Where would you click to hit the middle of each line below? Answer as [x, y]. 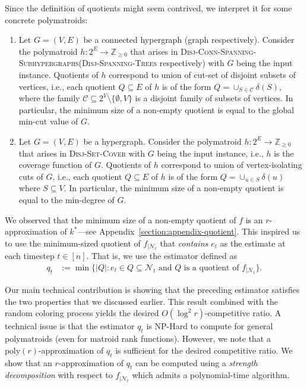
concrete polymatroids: [46, 19]
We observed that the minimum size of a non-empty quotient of [121, 219]
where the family [49, 98]
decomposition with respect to [59, 375]
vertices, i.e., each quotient [67, 86]
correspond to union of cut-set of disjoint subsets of [202, 74]
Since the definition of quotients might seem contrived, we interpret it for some [148, 8]
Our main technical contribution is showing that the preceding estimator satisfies [152, 290]
